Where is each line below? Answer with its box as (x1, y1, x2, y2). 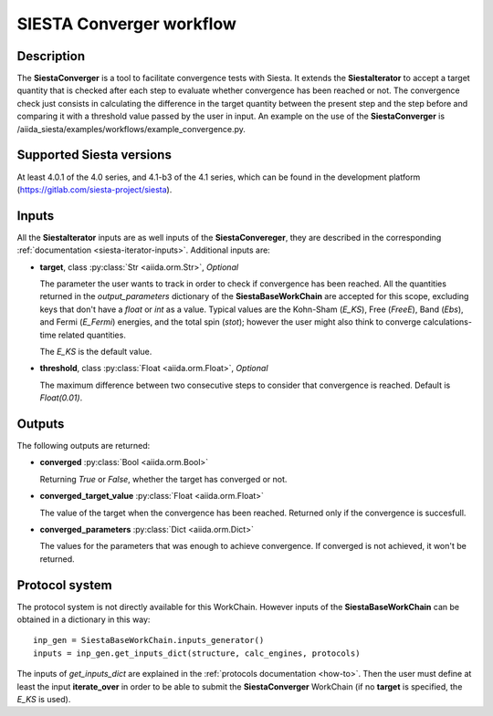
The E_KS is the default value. (39, 346, 152, 357)
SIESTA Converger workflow (16, 14, 236, 34)
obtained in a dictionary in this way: (16, 614, 151, 625)
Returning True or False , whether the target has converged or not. (39, 473, 288, 484)
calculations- (423, 316, 472, 327)
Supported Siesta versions (16, 147, 173, 163)
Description (16, 48, 86, 64)
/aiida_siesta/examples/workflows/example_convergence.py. (16, 123, 246, 134)
